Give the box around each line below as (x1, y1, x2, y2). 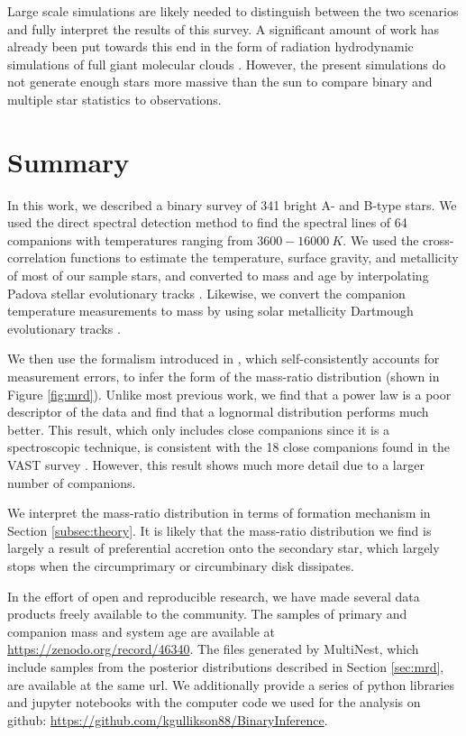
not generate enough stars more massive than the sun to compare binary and (7, 72, 433, 91)
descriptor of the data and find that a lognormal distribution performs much (7, 402, 429, 421)
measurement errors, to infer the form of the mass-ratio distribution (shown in (7, 367, 440, 386)
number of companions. (7, 473, 136, 492)
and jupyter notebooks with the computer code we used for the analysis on (7, 693, 421, 712)
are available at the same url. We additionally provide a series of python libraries (7, 675, 455, 694)
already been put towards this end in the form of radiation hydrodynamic (7, 37, 414, 56)
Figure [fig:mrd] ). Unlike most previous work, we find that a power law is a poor (7, 384, 452, 403)
